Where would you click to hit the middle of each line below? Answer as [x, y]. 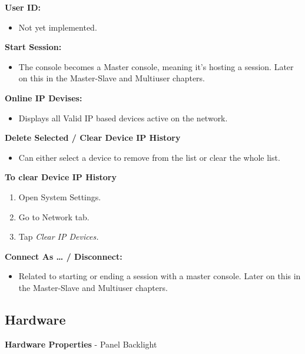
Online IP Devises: [44, 97]
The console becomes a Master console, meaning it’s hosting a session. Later [156, 66]
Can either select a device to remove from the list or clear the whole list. [149, 157]
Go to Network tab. [54, 216]
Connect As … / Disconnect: [64, 256]
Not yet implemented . [58, 27]
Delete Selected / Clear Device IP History [93, 138]
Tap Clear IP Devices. [59, 236]
